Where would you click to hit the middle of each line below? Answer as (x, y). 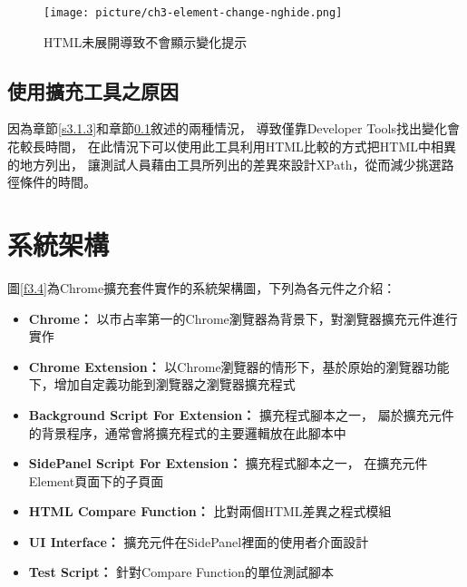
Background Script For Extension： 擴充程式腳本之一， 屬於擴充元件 (241, 414)
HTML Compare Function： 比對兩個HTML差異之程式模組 (210, 511)
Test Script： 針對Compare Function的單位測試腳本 (181, 572)
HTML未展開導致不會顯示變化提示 (146, 41)
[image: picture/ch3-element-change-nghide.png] (193, 13)
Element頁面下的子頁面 (96, 480)
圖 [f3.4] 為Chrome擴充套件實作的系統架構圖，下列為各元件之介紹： (202, 287)
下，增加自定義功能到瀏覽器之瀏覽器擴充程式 (162, 384)
